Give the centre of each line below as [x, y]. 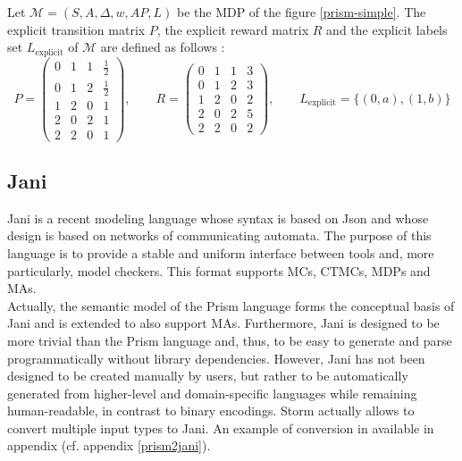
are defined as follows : [163, 47]
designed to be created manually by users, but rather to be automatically [208, 376]
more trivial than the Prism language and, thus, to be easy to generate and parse [230, 340]
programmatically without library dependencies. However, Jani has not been [216, 358]
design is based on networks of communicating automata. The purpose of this [219, 235]
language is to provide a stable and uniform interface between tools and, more [221, 252]
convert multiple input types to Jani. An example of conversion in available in [221, 427]
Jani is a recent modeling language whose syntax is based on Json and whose [218, 218]
